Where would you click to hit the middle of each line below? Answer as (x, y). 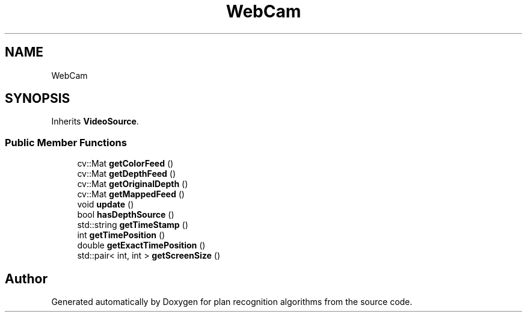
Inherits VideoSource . (95, 122)
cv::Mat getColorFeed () (125, 164)
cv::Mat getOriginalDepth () (133, 184)
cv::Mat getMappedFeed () (131, 194)
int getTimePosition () (121, 235)
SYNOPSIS (38, 99)
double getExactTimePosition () (141, 245)
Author (26, 279)
